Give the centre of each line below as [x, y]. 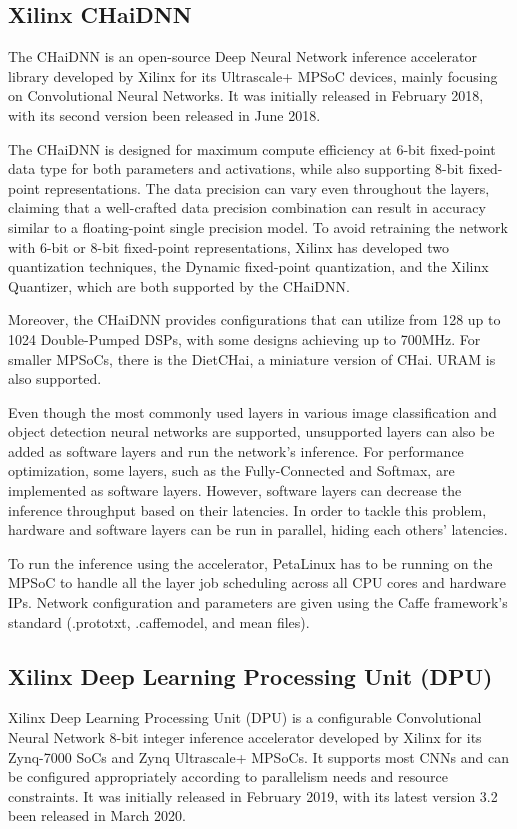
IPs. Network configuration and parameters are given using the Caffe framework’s [258, 602]
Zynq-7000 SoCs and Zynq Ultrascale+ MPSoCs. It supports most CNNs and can [258, 756]
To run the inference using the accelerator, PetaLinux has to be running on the [250, 562]
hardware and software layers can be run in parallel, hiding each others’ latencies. [258, 529]
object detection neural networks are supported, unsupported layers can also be [251, 431]
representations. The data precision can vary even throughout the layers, [267, 187]
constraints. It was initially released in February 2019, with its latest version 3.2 [253, 795]
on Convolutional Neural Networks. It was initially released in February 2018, [246, 95]
